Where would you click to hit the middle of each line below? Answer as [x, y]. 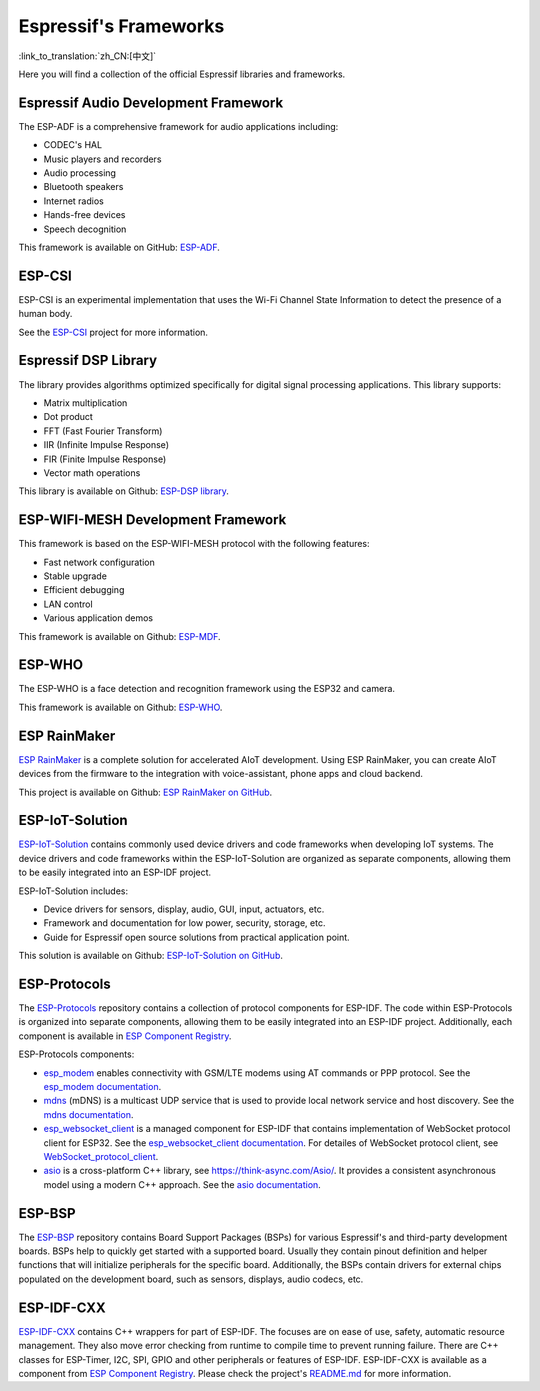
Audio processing [80, 173]
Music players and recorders [102, 159]
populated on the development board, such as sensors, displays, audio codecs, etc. [191, 1279]
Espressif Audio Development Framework [151, 102]
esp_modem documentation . [102, 1087]
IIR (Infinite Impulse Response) [106, 445]
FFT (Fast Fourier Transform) [103, 431]
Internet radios [73, 201]
